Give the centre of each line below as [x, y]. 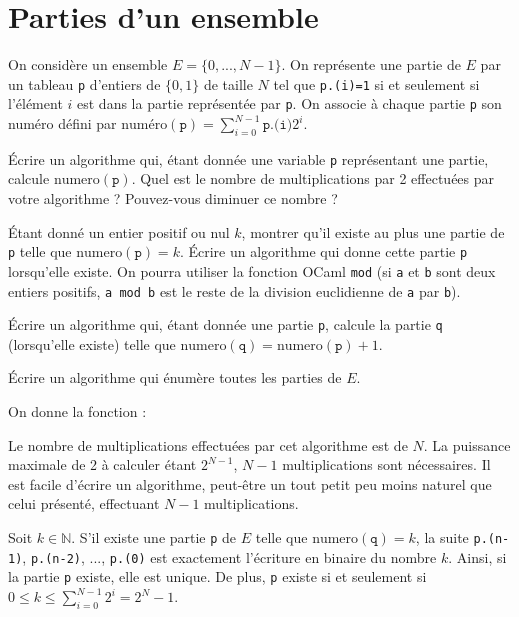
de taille [228, 83]
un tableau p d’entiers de [84, 83]
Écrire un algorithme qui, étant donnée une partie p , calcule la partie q [225, 324]
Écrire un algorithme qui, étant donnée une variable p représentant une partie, [248, 158]
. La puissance [467, 444]
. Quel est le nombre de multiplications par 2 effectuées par [313, 178]
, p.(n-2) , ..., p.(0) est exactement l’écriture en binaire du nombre [229, 556]
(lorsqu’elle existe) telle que [92, 343]
